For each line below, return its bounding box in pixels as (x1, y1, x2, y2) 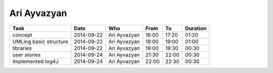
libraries (12, 44, 32, 51)
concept (12, 31, 32, 38)
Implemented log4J (12, 58, 59, 65)
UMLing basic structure (12, 38, 68, 45)
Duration (185, 25, 207, 32)
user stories (12, 51, 41, 58)
